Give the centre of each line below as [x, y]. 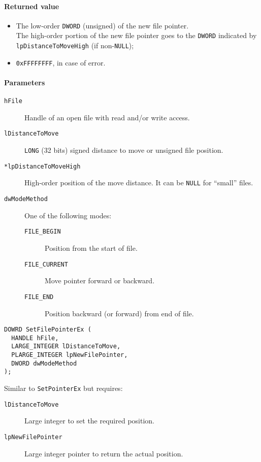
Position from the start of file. [91, 248]
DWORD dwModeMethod [44, 363]
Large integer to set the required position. [90, 421]
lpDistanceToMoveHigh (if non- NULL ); [75, 45]
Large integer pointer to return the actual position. [104, 453]
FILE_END [39, 297]
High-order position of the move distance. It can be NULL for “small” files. [139, 183]
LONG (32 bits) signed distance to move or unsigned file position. [124, 150]
